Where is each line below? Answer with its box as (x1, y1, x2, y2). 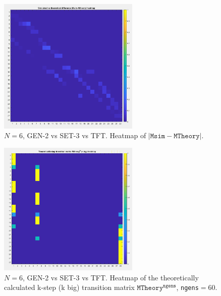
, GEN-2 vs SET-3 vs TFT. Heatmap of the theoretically (22, 272, 199, 282)
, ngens (176, 282, 199, 292)
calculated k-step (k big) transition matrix (4, 282, 135, 292)
